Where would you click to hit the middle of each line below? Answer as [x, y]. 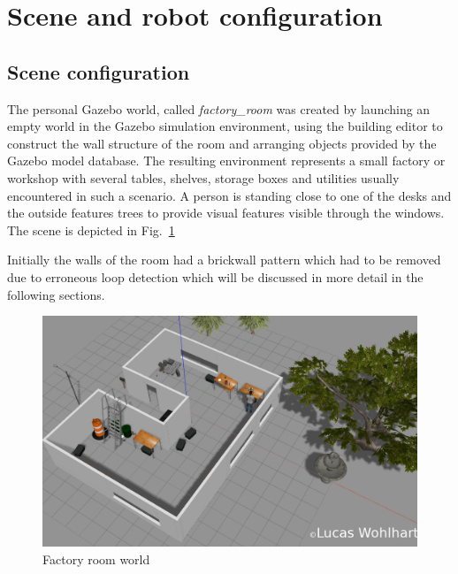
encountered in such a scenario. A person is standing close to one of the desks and [229, 195]
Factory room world [96, 559]
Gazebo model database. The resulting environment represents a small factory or [226, 161]
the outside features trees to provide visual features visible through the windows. [226, 213]
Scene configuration [99, 71]
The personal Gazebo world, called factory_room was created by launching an [219, 108]
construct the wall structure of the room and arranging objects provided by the [222, 143]
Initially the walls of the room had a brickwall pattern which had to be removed [224, 260]
